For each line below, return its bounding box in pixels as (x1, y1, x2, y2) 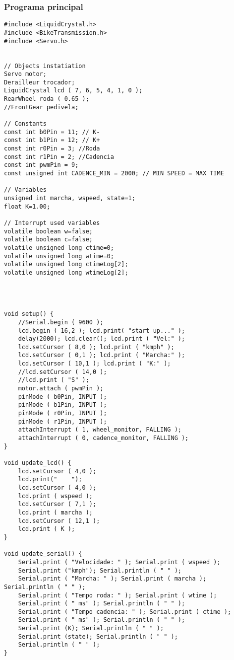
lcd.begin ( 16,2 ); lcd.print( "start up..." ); (18, 327, 185, 334)
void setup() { (4, 310, 54, 318)
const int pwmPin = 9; (4, 161, 79, 169)
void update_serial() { (4, 550, 82, 558)
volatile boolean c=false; (4, 236, 93, 243)
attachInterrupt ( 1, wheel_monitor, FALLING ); (18, 426, 181, 434)
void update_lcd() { (4, 459, 72, 466)
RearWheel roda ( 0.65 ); (4, 95, 89, 103)
